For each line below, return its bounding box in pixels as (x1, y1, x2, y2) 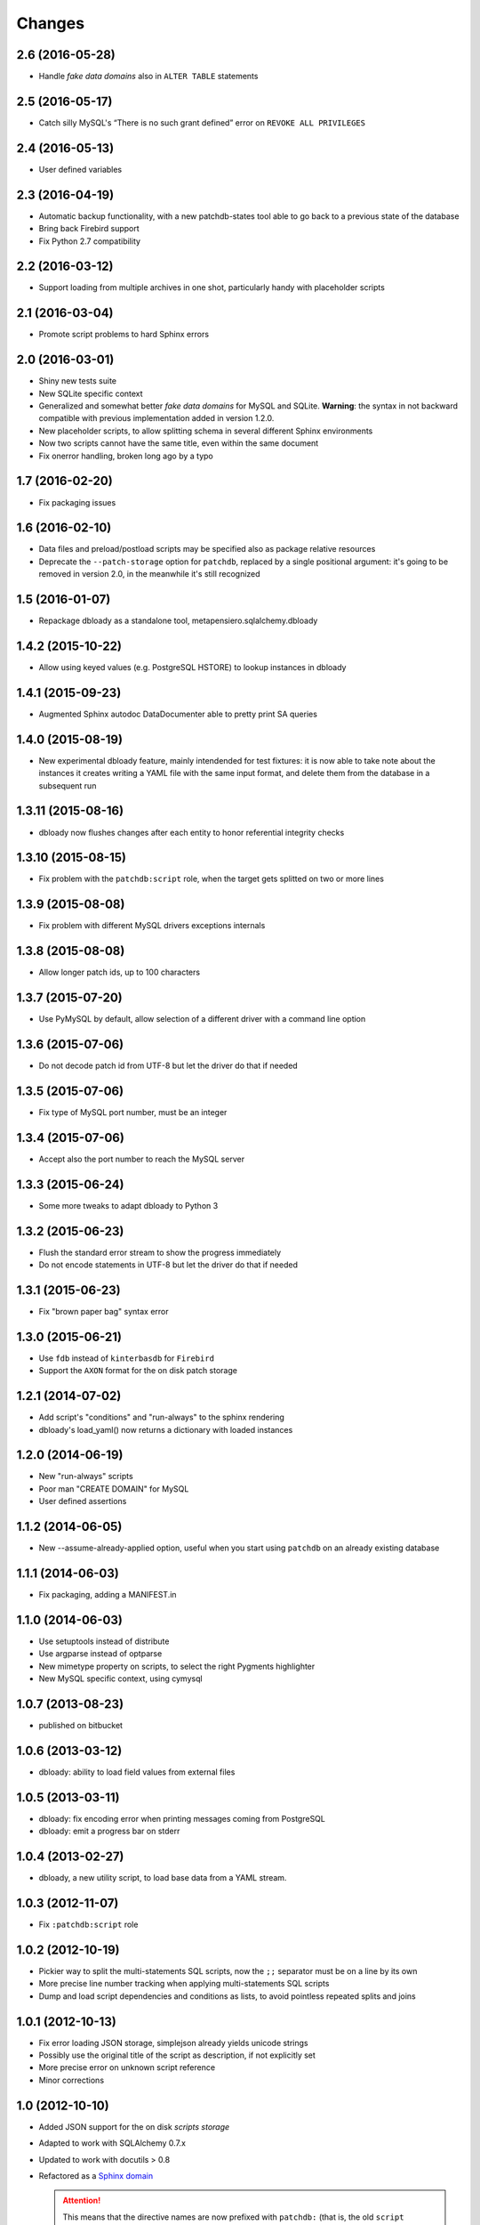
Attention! (62, 2195, 101, 2206)
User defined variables (38, 164, 123, 174)
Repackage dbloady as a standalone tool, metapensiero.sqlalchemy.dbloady (38, 615, 318, 627)
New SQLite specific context (38, 388, 143, 399)
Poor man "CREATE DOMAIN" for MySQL (38, 1483, 189, 1494)
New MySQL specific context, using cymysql (38, 1673, 204, 1684)
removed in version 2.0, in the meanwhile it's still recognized (38, 569, 261, 579)
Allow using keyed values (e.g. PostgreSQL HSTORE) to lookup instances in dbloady (38, 662, 347, 673)
